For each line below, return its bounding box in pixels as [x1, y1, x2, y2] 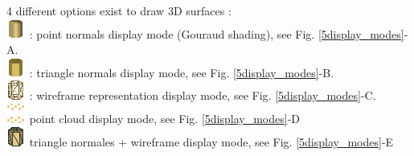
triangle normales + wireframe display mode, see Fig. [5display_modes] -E [29, 133, 394, 150]
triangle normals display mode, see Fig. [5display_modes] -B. [36, 64, 334, 80]
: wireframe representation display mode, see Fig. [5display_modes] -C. [29, 87, 376, 104]
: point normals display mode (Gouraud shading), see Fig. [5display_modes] [29, 25, 404, 42]
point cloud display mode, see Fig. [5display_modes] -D [29, 109, 300, 126]
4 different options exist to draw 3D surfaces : [6, 2, 232, 18]
